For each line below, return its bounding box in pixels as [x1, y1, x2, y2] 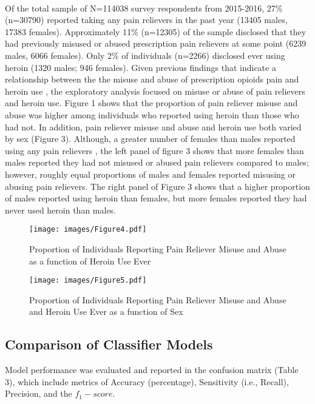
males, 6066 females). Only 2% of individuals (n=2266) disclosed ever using [5, 49, 285, 61]
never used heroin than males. [5, 203, 117, 216]
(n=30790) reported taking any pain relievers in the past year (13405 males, [5, 13, 288, 26]
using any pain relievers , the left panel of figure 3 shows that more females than [5, 144, 304, 157]
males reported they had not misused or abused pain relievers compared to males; [5, 156, 309, 169]
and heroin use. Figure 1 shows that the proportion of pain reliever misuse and [5, 96, 298, 109]
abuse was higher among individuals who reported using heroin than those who [5, 108, 299, 121]
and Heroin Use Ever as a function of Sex [29, 305, 183, 318]
